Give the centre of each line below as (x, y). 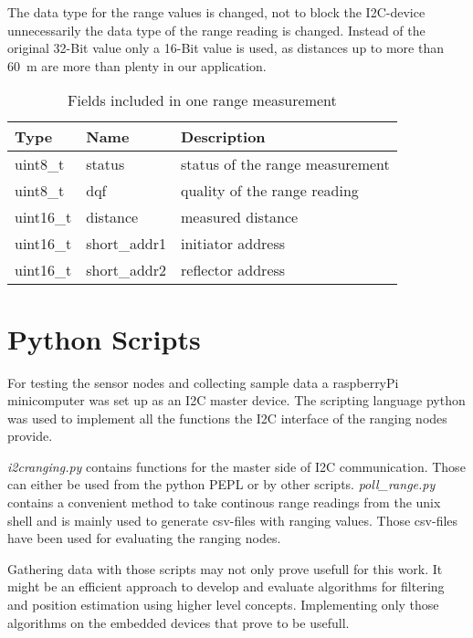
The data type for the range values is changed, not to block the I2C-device (216, 12)
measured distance (240, 217)
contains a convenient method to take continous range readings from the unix (224, 502)
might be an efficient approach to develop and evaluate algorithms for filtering (226, 586)
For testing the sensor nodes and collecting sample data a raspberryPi (203, 382)
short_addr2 (126, 270)
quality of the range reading (270, 191)
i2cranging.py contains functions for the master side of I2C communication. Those (236, 466)
